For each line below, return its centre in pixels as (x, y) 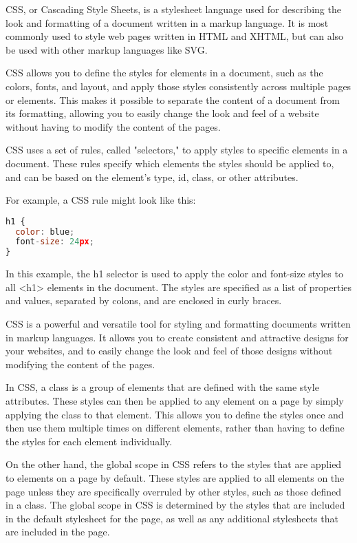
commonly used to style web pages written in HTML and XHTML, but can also (175, 36)
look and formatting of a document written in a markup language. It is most (167, 22)
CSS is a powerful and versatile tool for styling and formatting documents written (178, 323)
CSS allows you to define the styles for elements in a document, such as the (164, 73)
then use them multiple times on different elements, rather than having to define (175, 428)
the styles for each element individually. (89, 441)
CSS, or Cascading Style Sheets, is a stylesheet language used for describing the (173, 9)
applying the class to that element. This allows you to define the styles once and (175, 414)
